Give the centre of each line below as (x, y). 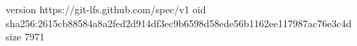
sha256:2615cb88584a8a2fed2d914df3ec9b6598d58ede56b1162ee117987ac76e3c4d (179, 23)
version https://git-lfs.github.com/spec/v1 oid (106, 9)
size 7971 (25, 37)
